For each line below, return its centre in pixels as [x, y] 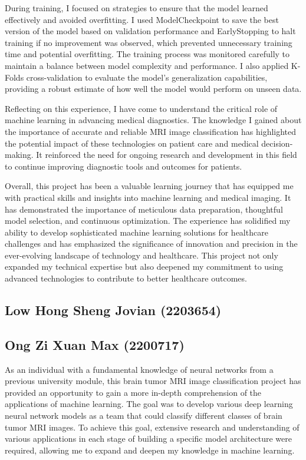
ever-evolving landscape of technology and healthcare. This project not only [142, 255]
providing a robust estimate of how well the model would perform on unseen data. [153, 89]
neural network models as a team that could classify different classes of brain [144, 416]
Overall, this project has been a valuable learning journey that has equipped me [149, 186]
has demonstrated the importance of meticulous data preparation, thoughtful [144, 209]
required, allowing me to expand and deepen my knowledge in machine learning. [150, 450]
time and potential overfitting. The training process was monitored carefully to [147, 54]
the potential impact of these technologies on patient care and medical [132, 143]
